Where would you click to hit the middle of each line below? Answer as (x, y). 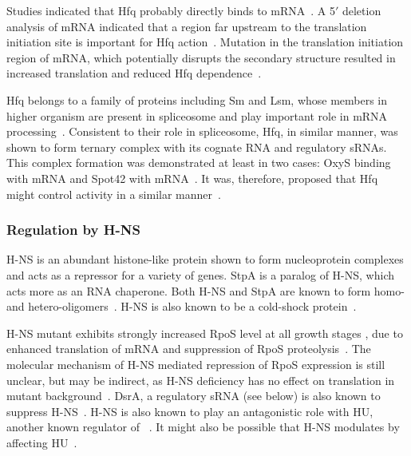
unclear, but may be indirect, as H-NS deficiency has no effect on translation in (201, 380)
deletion (362, 10)
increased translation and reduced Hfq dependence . (134, 73)
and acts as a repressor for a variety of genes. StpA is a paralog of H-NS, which (200, 274)
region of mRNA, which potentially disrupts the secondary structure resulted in (201, 57)
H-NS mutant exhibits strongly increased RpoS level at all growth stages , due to (205, 333)
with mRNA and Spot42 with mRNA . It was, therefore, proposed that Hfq (192, 178)
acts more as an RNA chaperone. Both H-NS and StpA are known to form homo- (205, 290)
